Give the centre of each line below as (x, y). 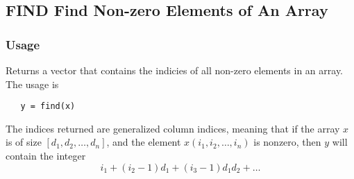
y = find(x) (48, 106)
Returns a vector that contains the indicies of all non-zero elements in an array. (175, 70)
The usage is (32, 84)
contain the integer (46, 156)
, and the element (144, 142)
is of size (24, 142)
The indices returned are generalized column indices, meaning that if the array (173, 128)
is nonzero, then (287, 142)
